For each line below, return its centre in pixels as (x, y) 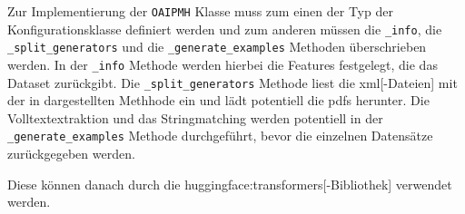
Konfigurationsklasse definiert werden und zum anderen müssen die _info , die (225, 29)
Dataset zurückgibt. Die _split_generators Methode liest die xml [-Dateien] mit (232, 82)
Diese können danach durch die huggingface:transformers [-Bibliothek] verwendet (230, 184)
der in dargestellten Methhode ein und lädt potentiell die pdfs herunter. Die (218, 100)
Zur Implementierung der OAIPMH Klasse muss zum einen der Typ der (200, 11)
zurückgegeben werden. (71, 154)
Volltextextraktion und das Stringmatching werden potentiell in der (195, 117)
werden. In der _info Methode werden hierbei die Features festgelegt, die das (223, 64)
